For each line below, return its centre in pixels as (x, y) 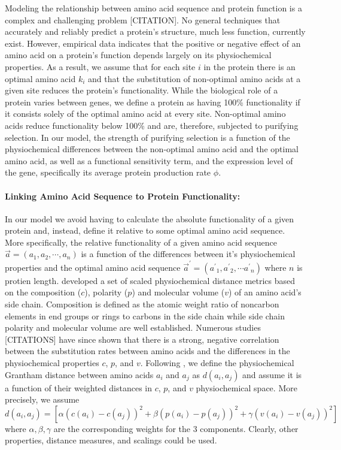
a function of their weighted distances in (78, 387)
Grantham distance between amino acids (79, 374)
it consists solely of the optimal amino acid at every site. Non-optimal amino (145, 114)
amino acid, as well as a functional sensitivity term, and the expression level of (149, 160)
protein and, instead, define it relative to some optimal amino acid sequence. (145, 230)
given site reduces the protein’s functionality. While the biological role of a (141, 90)
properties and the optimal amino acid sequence (93, 267)
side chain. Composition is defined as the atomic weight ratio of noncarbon (142, 303)
